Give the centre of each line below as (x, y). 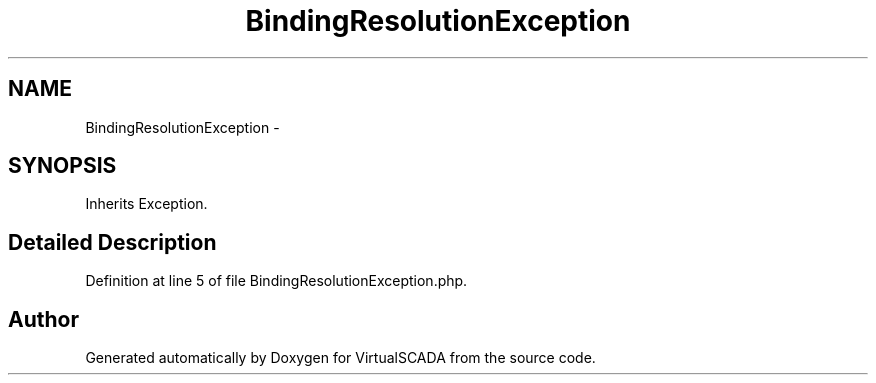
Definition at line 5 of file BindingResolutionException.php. (276, 281)
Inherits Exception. (146, 204)
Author (43, 319)
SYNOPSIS (62, 166)
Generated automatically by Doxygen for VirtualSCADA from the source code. (340, 358)
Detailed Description (112, 242)
